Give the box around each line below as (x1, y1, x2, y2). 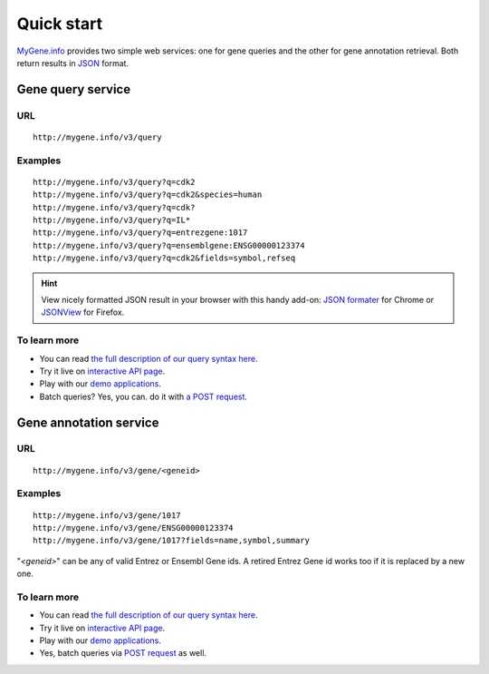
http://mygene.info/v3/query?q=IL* (33, 215, 191, 226)
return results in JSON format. (16, 57, 129, 68)
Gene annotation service (16, 415, 159, 430)
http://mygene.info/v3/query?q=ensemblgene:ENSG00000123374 (33, 240, 305, 250)
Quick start (16, 14, 103, 34)
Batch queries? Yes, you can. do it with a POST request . (39, 391, 248, 402)
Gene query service (16, 82, 131, 97)
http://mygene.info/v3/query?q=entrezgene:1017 (33, 228, 248, 238)
